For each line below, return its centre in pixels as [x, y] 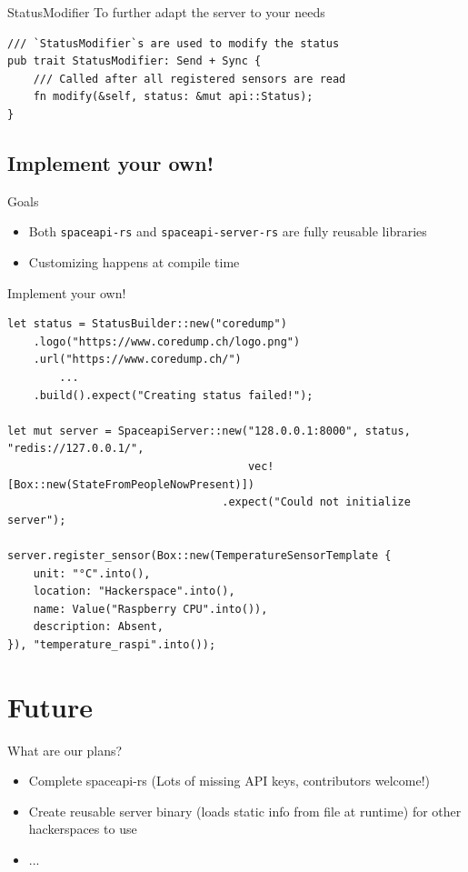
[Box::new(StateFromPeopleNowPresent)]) [131, 484]
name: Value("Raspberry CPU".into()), [150, 609]
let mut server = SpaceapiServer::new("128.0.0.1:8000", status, [209, 431]
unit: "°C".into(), [92, 573]
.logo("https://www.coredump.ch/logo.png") [167, 341]
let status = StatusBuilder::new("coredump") [147, 324]
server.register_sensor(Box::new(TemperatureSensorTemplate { [199, 555]
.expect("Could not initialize [316, 502]
